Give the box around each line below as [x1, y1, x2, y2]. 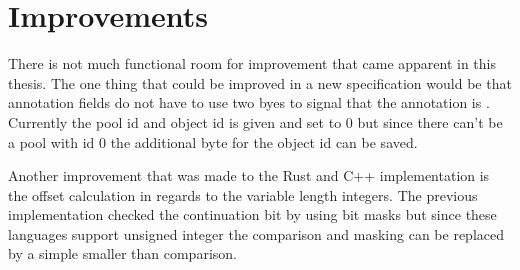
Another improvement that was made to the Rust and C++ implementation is [8, 165, 490, 186]
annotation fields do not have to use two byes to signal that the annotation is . [8, 92, 490, 113]
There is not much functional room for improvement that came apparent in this [8, 53, 497, 74]
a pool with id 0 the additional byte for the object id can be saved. [8, 131, 418, 152]
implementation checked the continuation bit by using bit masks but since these [8, 204, 497, 225]
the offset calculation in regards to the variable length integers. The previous [8, 184, 478, 205]
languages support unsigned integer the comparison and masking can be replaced [8, 223, 505, 244]
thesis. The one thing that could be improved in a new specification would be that [8, 72, 512, 93]
